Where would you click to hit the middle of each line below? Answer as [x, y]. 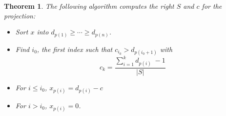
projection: [20, 15]
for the [212, 6]
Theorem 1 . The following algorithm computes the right [89, 6]
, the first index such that [75, 49]
